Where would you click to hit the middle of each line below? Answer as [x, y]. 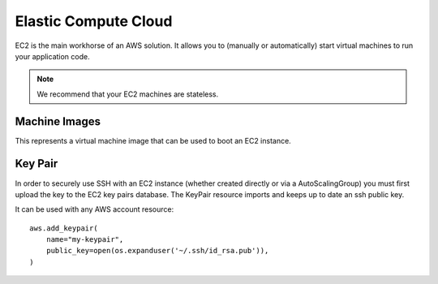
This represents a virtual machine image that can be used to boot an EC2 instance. [153, 140]
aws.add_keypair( [64, 228]
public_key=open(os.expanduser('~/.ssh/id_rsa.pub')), [157, 251]
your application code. [52, 56]
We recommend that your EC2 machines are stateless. [128, 94]
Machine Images [58, 121]
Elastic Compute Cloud [94, 21]
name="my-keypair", [85, 240]
